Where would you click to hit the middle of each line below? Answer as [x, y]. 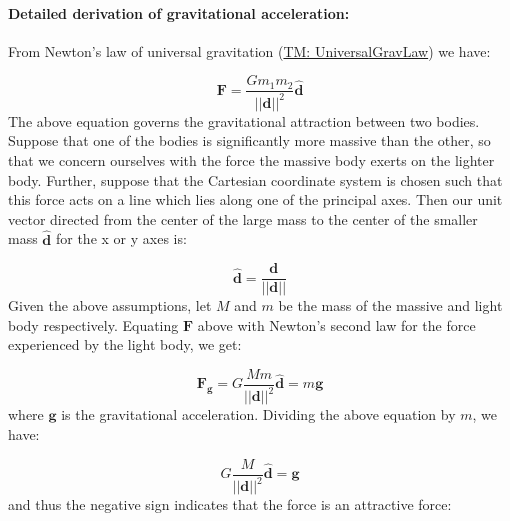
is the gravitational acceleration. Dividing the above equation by [258, 414]
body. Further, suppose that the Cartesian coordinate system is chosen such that [255, 179]
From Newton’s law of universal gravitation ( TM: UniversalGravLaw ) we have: [249, 50]
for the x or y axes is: [121, 238]
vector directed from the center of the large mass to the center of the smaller [243, 218]
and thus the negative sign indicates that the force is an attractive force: [230, 504]
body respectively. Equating [93, 324]
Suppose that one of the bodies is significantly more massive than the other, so [249, 140]
